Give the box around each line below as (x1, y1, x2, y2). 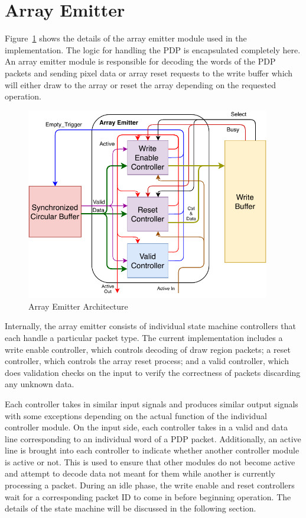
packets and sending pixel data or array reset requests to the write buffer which (5, 66, 293, 79)
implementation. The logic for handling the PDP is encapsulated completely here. (5, 43, 301, 56)
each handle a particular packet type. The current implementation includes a (5, 331, 283, 343)
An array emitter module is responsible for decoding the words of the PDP (5, 55, 276, 67)
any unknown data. (5, 378, 74, 390)
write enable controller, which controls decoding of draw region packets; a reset (5, 343, 291, 355)
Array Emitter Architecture (28, 300, 128, 312)
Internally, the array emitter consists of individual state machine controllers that (5, 320, 296, 332)
